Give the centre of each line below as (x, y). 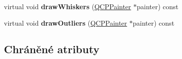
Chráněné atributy (52, 49)
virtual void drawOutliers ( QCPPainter (66, 22)
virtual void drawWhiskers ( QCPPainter (68, 6)
